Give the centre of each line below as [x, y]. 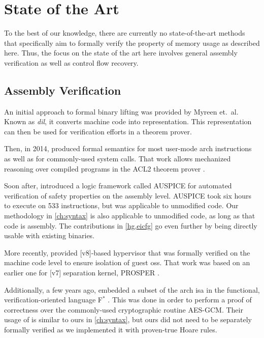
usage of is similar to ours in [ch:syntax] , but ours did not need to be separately [128, 319]
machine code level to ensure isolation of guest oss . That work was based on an [127, 262]
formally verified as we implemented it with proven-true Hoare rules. [111, 329]
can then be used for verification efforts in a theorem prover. [98, 131]
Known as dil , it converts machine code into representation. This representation [128, 121]
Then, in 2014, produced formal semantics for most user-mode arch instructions [128, 148]
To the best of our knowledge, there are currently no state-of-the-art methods [125, 33]
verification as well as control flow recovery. [71, 62]
